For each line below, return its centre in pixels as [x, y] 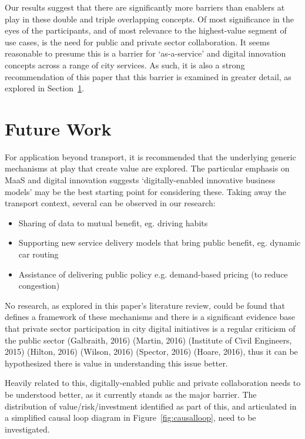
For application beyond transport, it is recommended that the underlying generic [150, 156]
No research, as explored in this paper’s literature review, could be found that [145, 305]
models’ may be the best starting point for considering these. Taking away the [145, 191]
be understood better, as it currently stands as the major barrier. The [131, 394]
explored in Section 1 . [45, 88]
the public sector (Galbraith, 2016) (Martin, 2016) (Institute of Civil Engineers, [148, 340]
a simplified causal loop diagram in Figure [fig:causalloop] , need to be [130, 417]
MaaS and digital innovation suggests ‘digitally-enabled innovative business [140, 180]
